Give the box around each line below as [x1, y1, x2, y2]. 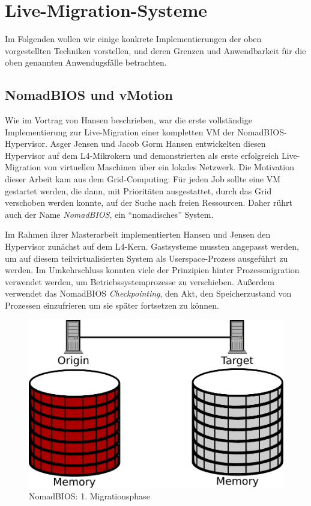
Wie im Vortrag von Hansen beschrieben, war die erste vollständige [5, 114, 252, 126]
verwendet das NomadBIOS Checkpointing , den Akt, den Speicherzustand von [5, 287, 292, 300]
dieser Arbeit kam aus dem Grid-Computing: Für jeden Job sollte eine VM [5, 173, 281, 185]
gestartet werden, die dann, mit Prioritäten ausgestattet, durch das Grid [5, 184, 272, 197]
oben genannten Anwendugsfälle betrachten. [5, 56, 167, 69]
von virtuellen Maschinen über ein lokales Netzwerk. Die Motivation [44, 161, 294, 173]
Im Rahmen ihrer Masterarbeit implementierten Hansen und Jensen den [5, 228, 271, 241]
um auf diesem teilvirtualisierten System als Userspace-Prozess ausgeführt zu [5, 251, 288, 264]
